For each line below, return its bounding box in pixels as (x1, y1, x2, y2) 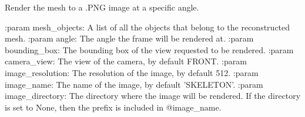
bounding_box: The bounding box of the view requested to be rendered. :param (5, 43, 294, 56)
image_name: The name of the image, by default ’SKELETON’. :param (5, 78, 263, 90)
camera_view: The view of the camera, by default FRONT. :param (5, 55, 247, 67)
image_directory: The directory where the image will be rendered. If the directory (5, 90, 301, 102)
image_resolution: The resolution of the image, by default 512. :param (5, 66, 259, 78)
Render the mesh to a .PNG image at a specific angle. (5, 1, 199, 13)
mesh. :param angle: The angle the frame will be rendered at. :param (5, 32, 254, 44)
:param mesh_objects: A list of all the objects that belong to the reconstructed (5, 20, 290, 33)
